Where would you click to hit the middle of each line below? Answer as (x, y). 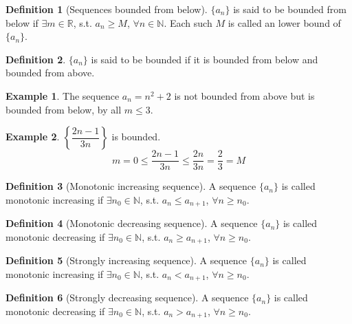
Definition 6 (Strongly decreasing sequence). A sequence (127, 298)
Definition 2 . (36, 59)
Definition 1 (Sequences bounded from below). (107, 9)
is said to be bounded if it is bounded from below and (205, 59)
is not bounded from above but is (244, 95)
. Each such (188, 22)
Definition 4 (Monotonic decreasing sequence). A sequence (132, 223)
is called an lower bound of (284, 22)
